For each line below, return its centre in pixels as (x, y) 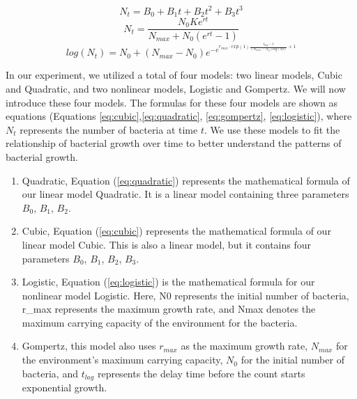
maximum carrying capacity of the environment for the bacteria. (160, 322)
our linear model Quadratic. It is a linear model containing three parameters (185, 194)
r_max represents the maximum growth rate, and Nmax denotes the (169, 309)
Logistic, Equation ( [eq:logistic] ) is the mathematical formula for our (168, 282)
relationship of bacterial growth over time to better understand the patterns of (174, 143)
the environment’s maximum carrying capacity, (122, 360)
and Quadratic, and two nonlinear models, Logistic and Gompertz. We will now (176, 88)
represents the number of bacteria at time (109, 129)
